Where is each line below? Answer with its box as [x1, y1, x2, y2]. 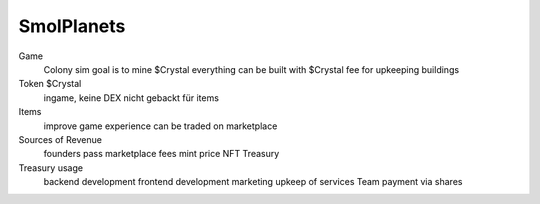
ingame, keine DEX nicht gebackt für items [43, 91, 220, 104]
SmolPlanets [18, 15, 126, 37]
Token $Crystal [18, 78, 82, 90]
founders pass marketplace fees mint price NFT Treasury [43, 148, 280, 160]
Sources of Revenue [18, 133, 102, 145]
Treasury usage [18, 161, 84, 174]
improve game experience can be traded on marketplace [43, 120, 278, 132]
